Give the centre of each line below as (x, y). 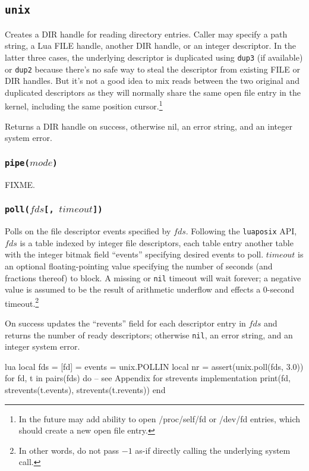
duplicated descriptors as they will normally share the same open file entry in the (153, 92)
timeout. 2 (22, 302)
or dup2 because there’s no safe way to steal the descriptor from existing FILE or (152, 69)
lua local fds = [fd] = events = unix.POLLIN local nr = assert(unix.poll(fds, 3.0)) (154, 366)
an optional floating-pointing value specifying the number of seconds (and (139, 266)
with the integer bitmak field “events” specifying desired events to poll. (134, 254)
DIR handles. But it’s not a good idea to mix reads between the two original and (152, 81)
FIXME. (20, 184)
